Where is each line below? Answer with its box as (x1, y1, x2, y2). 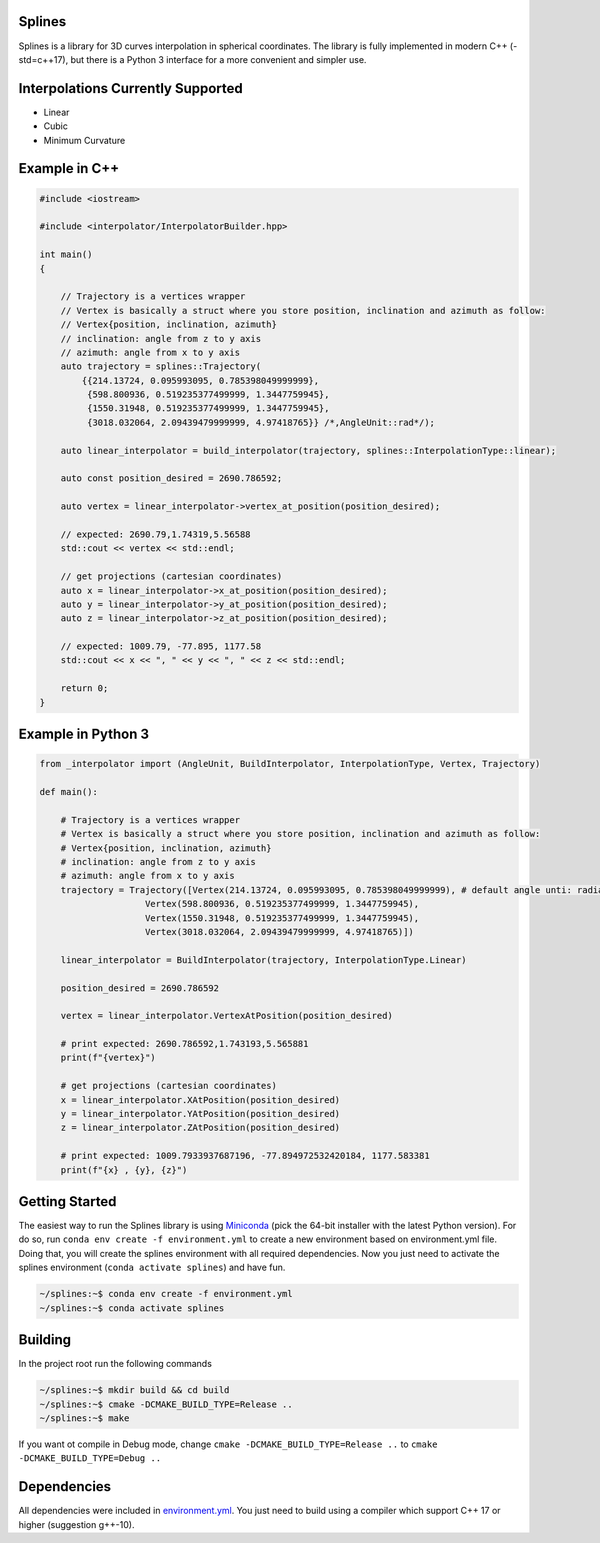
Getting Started (18, 1193, 117, 1210)
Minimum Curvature (43, 134, 126, 146)
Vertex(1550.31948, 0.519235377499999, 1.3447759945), (145, 912, 420, 924)
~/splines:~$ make (39, 1412, 130, 1424)
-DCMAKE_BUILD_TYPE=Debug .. (18, 1453, 162, 1464)
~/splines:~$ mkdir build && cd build (39, 1385, 230, 1396)
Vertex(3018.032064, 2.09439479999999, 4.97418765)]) (145, 926, 415, 937)
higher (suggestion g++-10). (18, 1518, 135, 1530)
